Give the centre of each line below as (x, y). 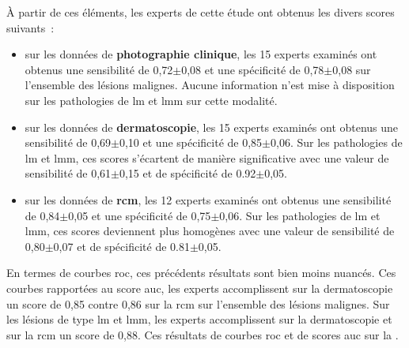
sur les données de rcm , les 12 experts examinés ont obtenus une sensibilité (208, 199)
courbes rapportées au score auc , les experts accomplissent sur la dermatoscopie (200, 288)
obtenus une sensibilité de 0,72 (99, 69)
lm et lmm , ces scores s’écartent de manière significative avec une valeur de (207, 157)
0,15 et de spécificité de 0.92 (187, 173)
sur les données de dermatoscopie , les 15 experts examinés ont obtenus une (212, 127)
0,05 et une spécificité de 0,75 (140, 215)
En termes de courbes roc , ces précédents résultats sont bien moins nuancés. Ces (201, 273)
